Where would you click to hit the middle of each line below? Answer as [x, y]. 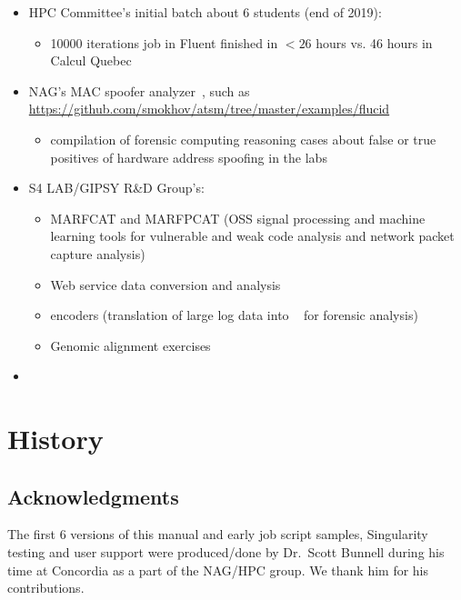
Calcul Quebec [91, 60]
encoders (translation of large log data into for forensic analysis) [234, 315]
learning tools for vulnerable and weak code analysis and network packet [252, 236]
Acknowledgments [93, 496]
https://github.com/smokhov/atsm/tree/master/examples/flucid [209, 109]
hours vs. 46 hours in [374, 42]
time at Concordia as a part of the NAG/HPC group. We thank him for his [218, 570]
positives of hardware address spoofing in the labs [189, 157]
